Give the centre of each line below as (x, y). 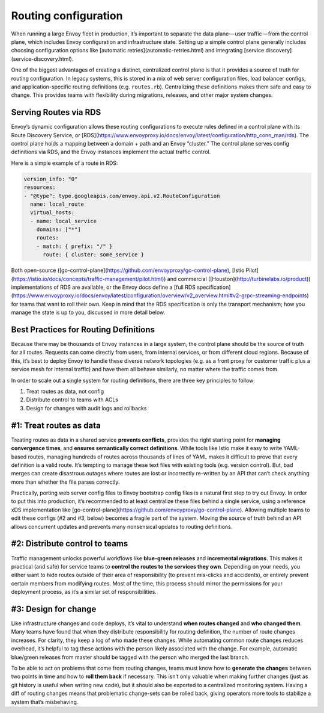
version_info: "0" (51, 179)
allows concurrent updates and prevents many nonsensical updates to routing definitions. (122, 526)
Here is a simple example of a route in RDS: (64, 163)
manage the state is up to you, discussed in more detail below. (88, 312)
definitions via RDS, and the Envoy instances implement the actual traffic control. (111, 152)
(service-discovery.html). (42, 59)
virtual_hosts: (52, 213)
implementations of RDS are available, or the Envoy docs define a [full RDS (103, 287)
